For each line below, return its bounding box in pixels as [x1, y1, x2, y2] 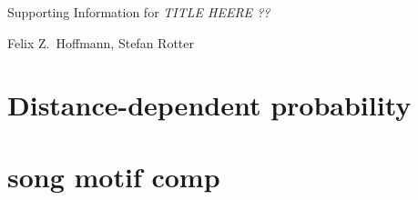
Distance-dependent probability [7, 86, 412, 124]
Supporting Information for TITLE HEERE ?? [7, 3, 270, 21]
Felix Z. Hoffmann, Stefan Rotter [7, 33, 195, 52]
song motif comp [7, 157, 220, 195]
